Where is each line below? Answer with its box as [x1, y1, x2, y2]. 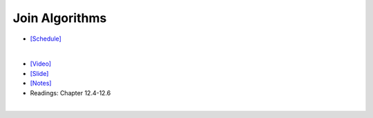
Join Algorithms [12, 10, 107, 26]
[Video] [30, 59, 52, 68]
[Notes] [30, 79, 52, 88]
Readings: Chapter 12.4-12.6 [30, 88, 111, 97]
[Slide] [30, 69, 49, 77]
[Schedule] [30, 35, 61, 43]
